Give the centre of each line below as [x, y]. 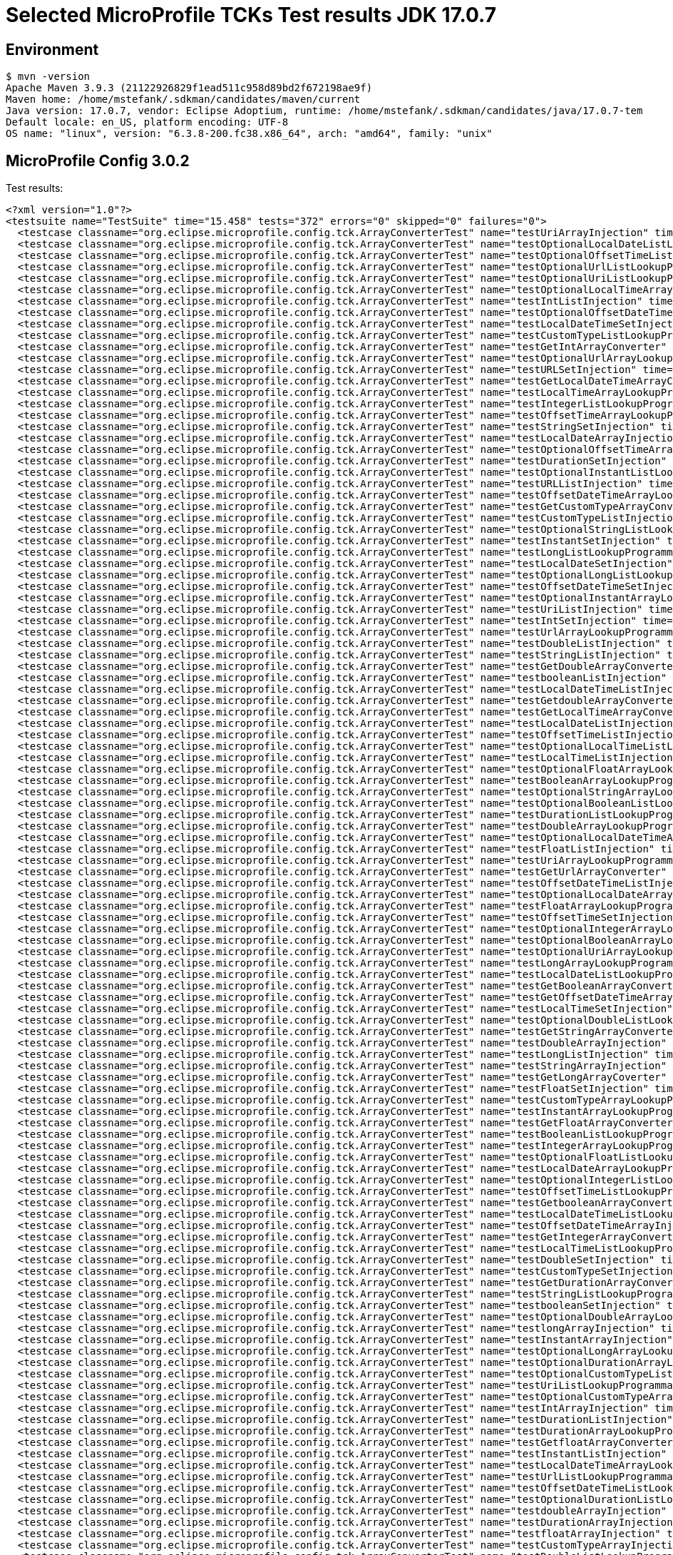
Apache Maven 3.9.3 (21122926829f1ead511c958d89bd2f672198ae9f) [189, 88]
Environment [52, 49]
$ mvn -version [48, 77]
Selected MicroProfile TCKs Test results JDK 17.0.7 [251, 15]
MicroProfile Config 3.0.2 [98, 160]
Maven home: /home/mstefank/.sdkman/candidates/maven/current [183, 100]
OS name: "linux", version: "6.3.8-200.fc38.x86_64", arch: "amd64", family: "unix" [249, 134]
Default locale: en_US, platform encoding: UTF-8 [147, 122]
